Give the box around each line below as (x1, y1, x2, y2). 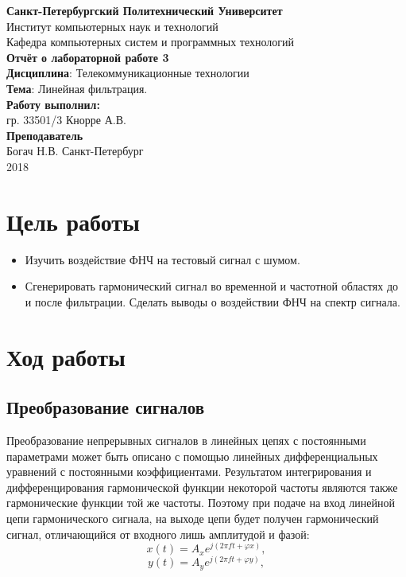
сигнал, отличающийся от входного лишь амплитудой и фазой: (6, 525, 310, 542)
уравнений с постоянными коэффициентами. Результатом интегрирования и (6, 463, 372, 480)
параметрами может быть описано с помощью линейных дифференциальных (6, 447, 378, 464)
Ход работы (6, 340, 126, 372)
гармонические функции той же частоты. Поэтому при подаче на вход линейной (6, 494, 395, 511)
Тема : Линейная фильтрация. (6, 80, 148, 96)
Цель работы (6, 205, 140, 237)
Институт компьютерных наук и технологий (6, 18, 218, 34)
